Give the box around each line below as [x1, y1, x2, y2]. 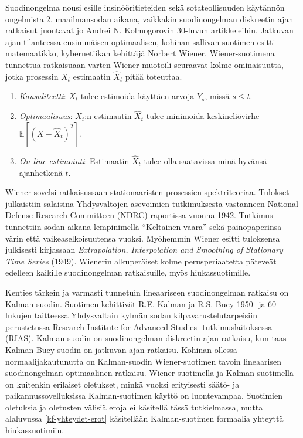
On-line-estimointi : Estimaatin [19, 155, 130, 167]
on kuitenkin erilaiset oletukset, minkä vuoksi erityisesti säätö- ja [5, 378, 240, 390]
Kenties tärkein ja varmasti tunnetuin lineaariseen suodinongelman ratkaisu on [5, 286, 289, 298]
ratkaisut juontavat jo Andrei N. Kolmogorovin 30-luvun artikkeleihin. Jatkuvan [5, 24, 294, 36]
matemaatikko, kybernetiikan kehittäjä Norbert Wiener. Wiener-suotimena [5, 47, 275, 59]
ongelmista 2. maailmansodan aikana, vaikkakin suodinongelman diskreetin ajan [5, 12, 294, 25]
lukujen [5, 309, 32, 321]
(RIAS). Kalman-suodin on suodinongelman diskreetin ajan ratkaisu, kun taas [5, 332, 287, 344]
